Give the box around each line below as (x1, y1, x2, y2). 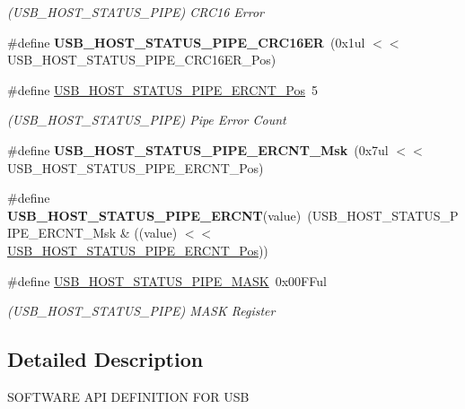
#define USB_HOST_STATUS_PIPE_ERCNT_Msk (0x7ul (7, 140, 389, 159)
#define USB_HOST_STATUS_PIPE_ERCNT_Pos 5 (7, 80, 319, 99)
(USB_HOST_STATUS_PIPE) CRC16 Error (7, 3, 265, 21)
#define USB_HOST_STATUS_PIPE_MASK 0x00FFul (7, 271, 327, 290)
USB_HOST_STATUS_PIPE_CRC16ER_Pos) (7, 50, 276, 69)
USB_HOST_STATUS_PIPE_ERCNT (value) (7, 205, 302, 224)
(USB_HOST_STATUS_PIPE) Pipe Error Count (7, 110, 286, 129)
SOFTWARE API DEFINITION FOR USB (7, 387, 250, 405)
